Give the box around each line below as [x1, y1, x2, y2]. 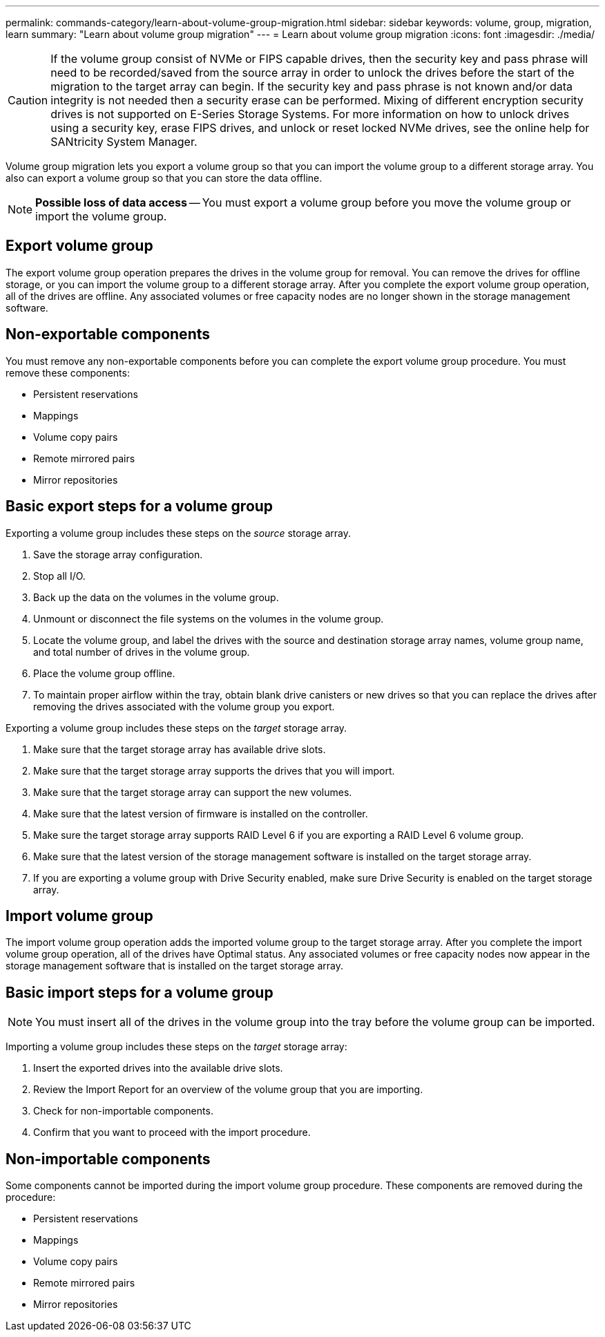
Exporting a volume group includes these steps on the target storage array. [6, 721, 347, 734]
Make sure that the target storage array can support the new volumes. [33, 786, 352, 798]
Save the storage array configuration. [33, 548, 203, 560]
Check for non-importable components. [33, 1105, 213, 1117]
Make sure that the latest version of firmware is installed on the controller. [33, 807, 368, 819]
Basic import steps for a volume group [6, 983, 273, 1001]
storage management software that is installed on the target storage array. [6, 960, 343, 972]
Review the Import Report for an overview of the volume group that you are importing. [33, 1083, 423, 1096]
